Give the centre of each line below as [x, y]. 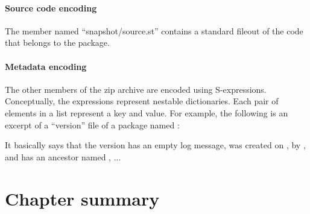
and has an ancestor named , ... [63, 156]
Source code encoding [51, 8]
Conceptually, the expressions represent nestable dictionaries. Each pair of [142, 101]
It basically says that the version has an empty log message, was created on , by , [155, 145]
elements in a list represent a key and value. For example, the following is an [147, 112]
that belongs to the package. [57, 42]
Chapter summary [82, 198]
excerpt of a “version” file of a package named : [92, 124]
